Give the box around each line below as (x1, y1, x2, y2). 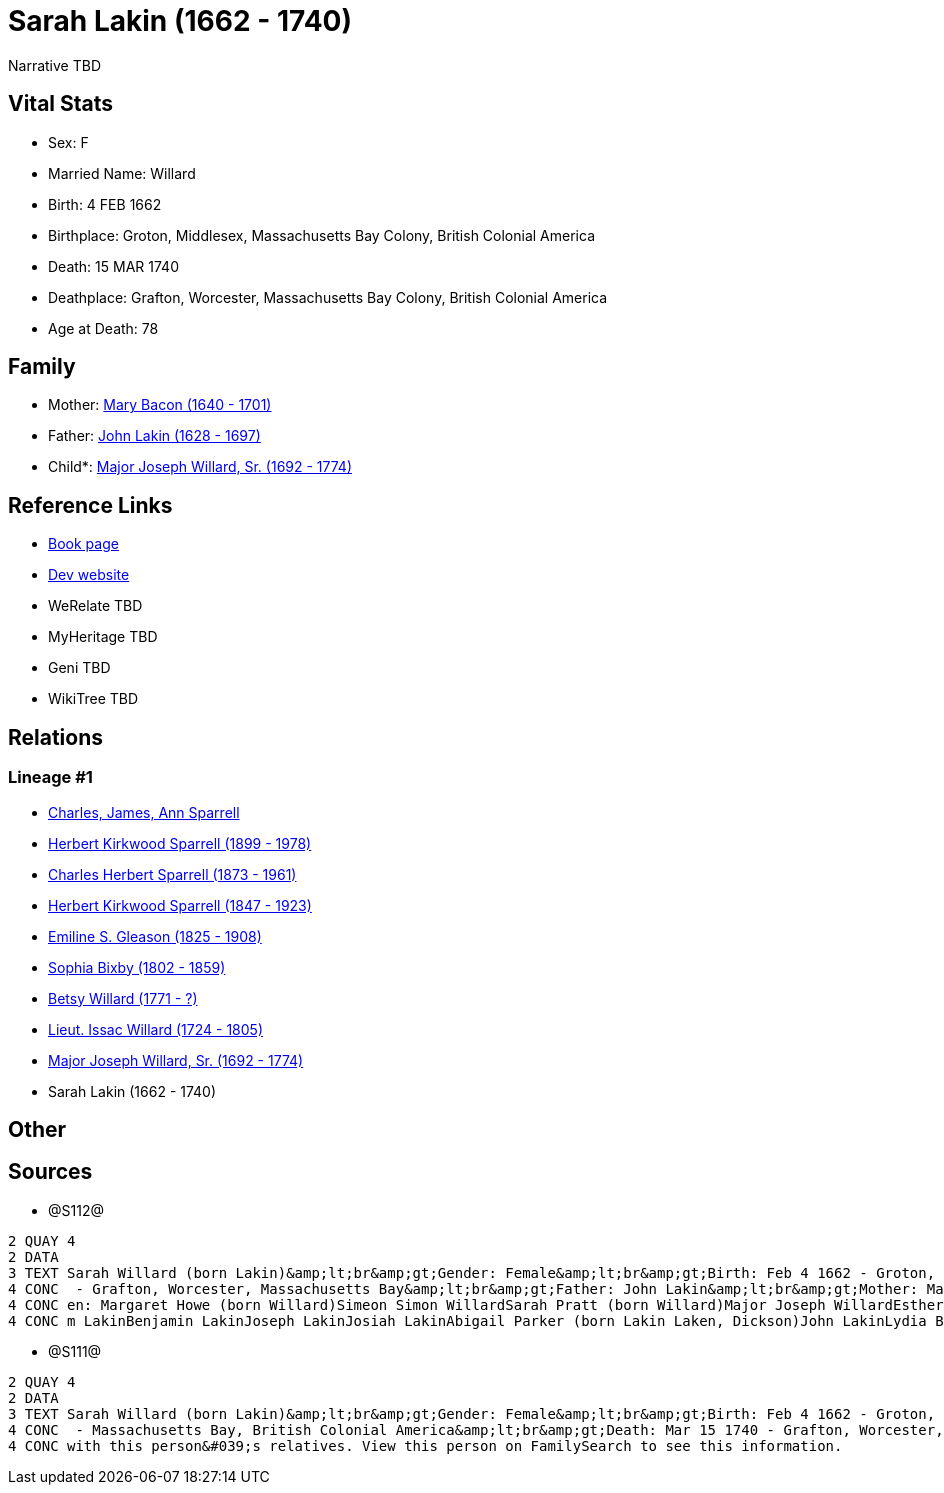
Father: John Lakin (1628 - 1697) (48, 427, 261, 445)
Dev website (48, 566, 130, 584)
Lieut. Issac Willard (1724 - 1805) (48, 1020, 264, 1038)
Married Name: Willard (48, 164, 196, 182)
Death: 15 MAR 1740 (48, 257, 179, 275)
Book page (48, 535, 119, 553)
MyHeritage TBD (48, 628, 158, 646)
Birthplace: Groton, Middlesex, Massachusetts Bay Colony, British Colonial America (48, 226, 595, 244)
